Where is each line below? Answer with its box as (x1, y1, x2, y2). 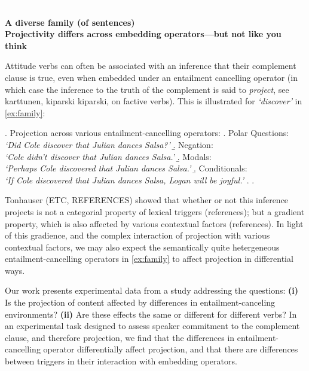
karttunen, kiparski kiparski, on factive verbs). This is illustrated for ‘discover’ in (5, 95, 302, 107)
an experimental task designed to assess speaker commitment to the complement (5, 319, 300, 332)
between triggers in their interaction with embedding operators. (5, 355, 237, 367)
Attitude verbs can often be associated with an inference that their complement (5, 59, 296, 72)
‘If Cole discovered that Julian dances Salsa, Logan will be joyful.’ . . (5, 173, 255, 186)
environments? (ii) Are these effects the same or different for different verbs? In (5, 307, 297, 320)
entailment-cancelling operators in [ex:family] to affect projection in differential (5, 252, 293, 265)
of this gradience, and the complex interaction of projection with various (5, 229, 270, 242)
